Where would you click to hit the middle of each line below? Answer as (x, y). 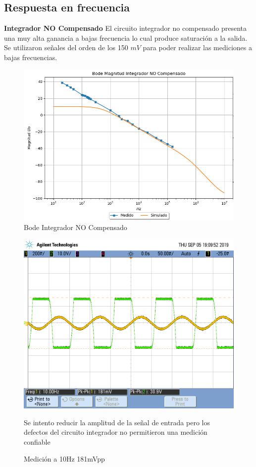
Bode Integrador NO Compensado (76, 227)
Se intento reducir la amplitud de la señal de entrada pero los (117, 422)
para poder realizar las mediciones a (197, 47)
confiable (37, 442)
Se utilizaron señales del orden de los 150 (66, 47)
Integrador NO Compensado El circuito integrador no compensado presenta (126, 28)
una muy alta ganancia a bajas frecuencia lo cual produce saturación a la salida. (126, 38)
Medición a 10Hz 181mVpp (64, 458)
